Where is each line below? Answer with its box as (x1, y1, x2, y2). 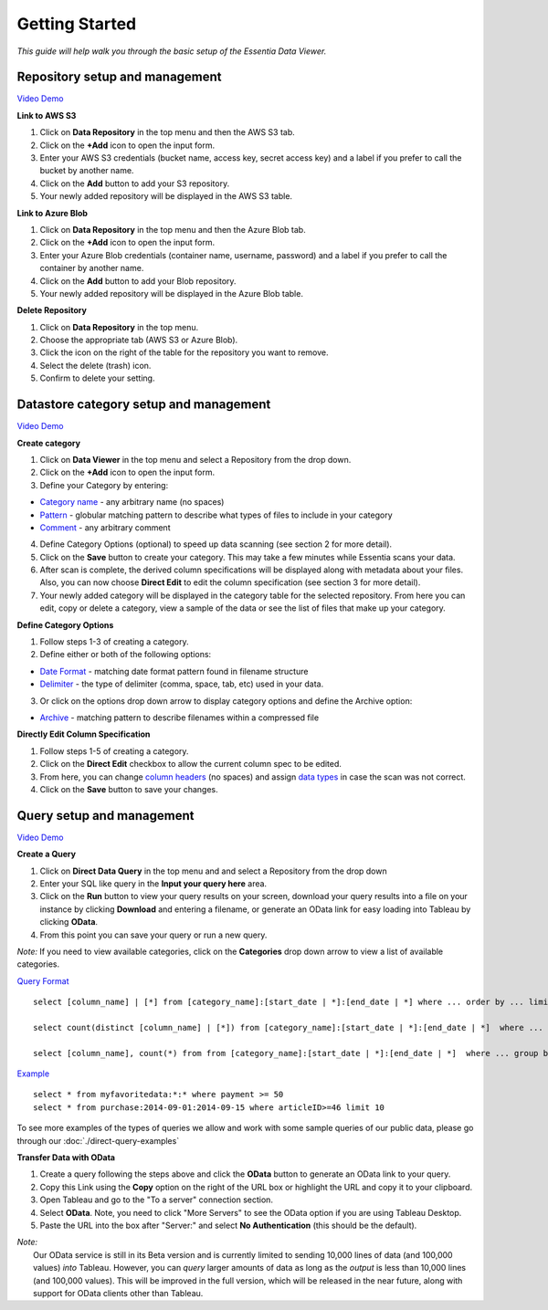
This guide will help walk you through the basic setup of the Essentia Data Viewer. (16, 46, 327, 57)
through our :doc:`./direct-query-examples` (16, 1135, 180, 1146)
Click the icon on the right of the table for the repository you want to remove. (39, 347, 329, 358)
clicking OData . (39, 917, 99, 927)
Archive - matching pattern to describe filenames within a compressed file (39, 712, 320, 723)
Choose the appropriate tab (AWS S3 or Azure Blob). (39, 334, 238, 346)
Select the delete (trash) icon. (39, 360, 152, 371)
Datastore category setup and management (16, 397, 271, 413)
